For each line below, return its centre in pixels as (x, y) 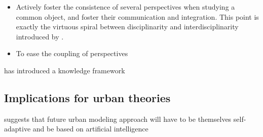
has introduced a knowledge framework (65, 70)
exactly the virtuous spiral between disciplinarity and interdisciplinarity (127, 27)
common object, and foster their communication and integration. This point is (137, 16)
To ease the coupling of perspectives (72, 53)
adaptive (17, 129)
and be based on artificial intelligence (90, 129)
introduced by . (40, 36)
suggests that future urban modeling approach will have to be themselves (118, 119)
